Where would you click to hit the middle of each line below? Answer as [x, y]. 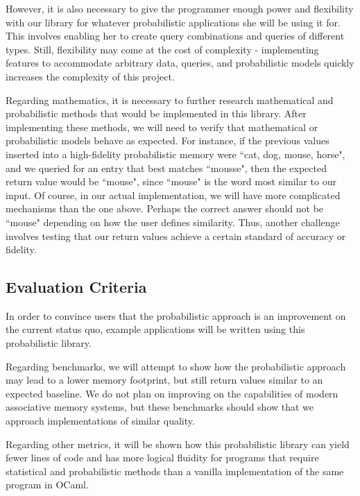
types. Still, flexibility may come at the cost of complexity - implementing [162, 49]
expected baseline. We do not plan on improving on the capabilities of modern [172, 393]
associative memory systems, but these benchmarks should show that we [160, 407]
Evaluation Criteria [76, 287]
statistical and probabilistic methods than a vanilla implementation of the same [175, 471]
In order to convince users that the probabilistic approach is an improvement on [176, 315]
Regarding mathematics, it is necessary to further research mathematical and [170, 100]
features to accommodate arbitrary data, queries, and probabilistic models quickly [180, 63]
